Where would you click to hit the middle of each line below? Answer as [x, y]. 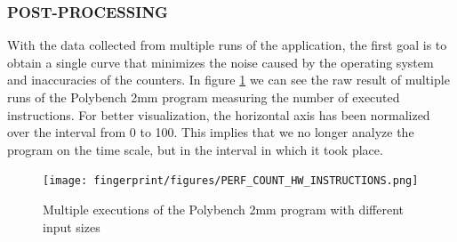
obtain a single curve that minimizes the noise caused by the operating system [220, 62]
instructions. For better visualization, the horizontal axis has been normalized [219, 114]
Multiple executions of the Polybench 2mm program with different [224, 210]
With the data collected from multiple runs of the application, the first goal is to [227, 45]
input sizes [72, 226]
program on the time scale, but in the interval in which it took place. [195, 149]
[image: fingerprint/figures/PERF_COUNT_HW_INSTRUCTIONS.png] [231, 181]
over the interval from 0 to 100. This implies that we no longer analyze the [211, 132]
